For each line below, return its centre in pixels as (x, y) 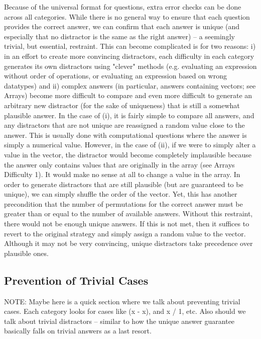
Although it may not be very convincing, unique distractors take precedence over (128, 243)
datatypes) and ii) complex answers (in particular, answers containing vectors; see (130, 85)
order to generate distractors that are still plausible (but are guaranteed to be (124, 184)
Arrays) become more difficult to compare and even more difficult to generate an (128, 95)
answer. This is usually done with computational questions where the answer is (125, 135)
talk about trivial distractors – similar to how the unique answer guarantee (119, 321)
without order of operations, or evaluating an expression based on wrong (115, 76)
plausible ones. (26, 253)
